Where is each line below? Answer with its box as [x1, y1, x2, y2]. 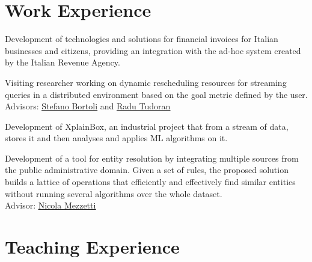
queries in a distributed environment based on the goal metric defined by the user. [5, 88, 308, 100]
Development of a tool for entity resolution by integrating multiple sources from [5, 151, 299, 164]
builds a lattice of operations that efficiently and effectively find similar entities [5, 175, 296, 188]
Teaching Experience [5, 234, 180, 259]
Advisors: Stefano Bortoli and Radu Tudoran [5, 100, 171, 112]
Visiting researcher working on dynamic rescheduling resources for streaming [5, 76, 287, 88]
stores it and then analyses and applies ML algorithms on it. [5, 132, 228, 144]
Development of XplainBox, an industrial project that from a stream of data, [5, 120, 289, 132]
